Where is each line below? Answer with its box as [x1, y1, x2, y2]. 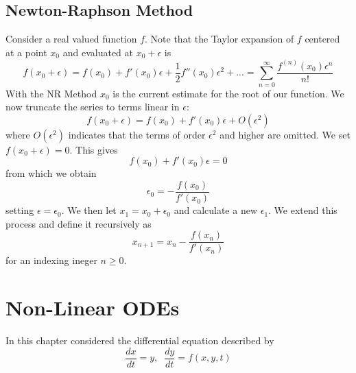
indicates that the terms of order [68, 127, 206, 141]
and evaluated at [62, 45, 133, 59]
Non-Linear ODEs [5, 293, 180, 322]
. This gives [69, 142, 118, 156]
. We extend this [268, 203, 337, 217]
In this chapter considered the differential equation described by [5, 333, 274, 348]
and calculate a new [174, 203, 258, 217]
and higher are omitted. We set [219, 127, 351, 141]
